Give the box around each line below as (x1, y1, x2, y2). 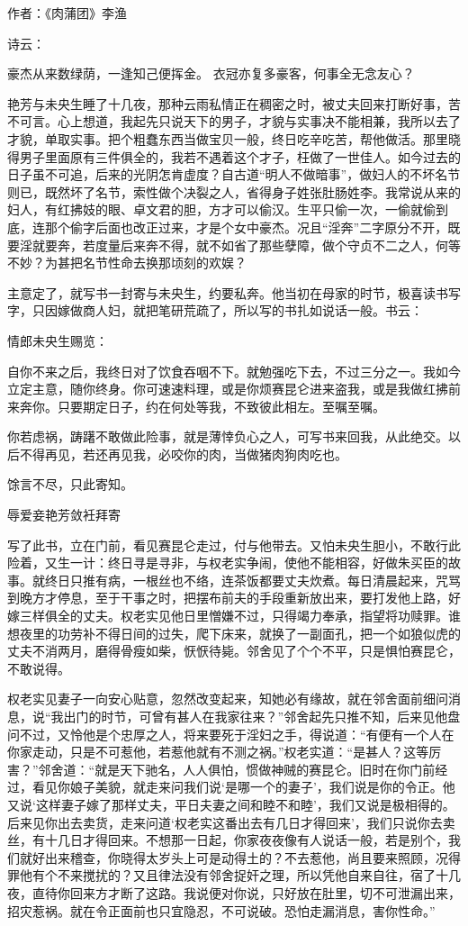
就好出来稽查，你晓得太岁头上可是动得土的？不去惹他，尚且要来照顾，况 (19, 848, 448, 867)
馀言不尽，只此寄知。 (7, 475, 133, 494)
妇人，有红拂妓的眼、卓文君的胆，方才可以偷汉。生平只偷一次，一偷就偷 (7, 200, 436, 219)
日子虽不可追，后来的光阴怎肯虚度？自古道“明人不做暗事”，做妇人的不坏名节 (7, 165, 461, 184)
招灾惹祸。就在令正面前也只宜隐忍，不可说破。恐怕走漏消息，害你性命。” (7, 901, 436, 920)
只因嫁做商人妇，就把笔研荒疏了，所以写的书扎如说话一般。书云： (31, 301, 423, 320)
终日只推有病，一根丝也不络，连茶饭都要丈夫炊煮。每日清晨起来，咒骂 (44, 570, 461, 589)
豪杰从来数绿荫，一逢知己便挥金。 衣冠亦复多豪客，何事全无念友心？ (7, 64, 415, 83)
